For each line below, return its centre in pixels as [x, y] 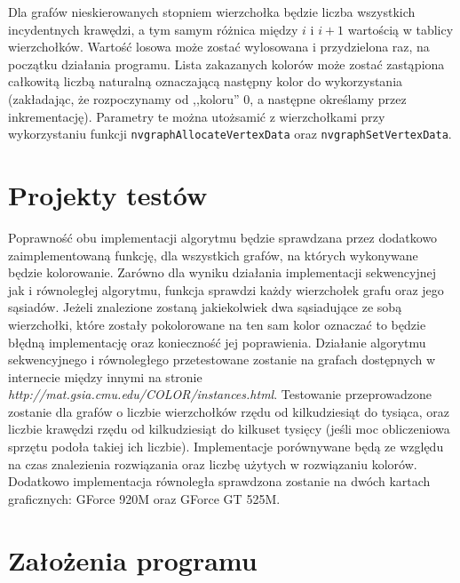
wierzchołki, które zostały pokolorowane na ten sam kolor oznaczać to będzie [217, 324]
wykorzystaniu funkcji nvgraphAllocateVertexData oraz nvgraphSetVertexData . [230, 134]
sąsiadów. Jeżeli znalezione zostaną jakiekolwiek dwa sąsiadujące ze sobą [205, 307]
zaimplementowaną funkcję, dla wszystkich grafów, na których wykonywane [213, 255]
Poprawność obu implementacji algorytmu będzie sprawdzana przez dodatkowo [223, 237]
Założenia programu [133, 559]
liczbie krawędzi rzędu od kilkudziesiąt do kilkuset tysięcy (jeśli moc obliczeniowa [229, 429]
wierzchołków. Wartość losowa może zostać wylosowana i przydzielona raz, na [219, 47]
